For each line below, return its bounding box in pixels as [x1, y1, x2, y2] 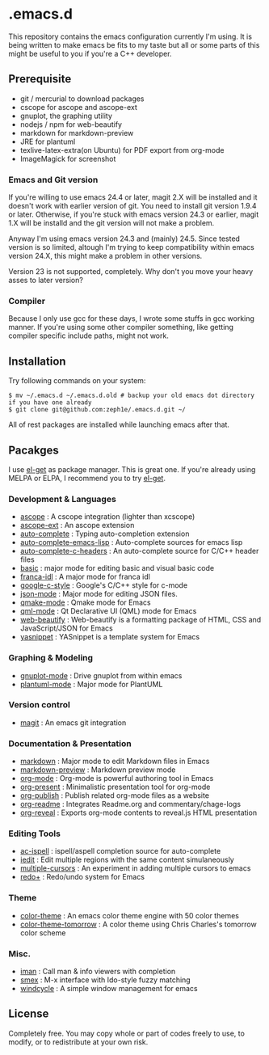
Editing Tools [8, 828, 61, 839]
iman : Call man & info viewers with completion [19, 967, 176, 977]
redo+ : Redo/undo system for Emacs [19, 872, 145, 882]
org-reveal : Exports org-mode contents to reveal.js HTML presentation [19, 808, 257, 817]
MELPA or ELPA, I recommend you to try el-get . [8, 473, 166, 483]
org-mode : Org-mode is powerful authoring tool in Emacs [19, 774, 214, 783]
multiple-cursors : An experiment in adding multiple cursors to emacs [19, 863, 251, 873]
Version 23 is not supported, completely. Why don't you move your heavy [8, 267, 254, 276]
